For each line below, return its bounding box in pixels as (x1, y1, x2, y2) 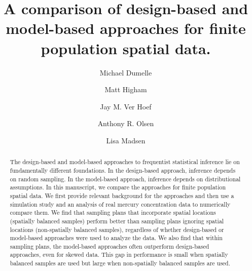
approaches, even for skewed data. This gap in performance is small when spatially (10, 250, 228, 259)
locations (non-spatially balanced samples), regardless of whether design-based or (10, 225, 224, 234)
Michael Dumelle (99, 67, 152, 78)
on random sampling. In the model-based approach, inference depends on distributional (10, 174, 241, 183)
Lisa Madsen (106, 135, 146, 145)
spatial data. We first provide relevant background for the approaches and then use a (10, 191, 234, 200)
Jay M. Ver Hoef (100, 101, 152, 111)
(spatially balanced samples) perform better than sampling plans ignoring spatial (10, 216, 224, 225)
